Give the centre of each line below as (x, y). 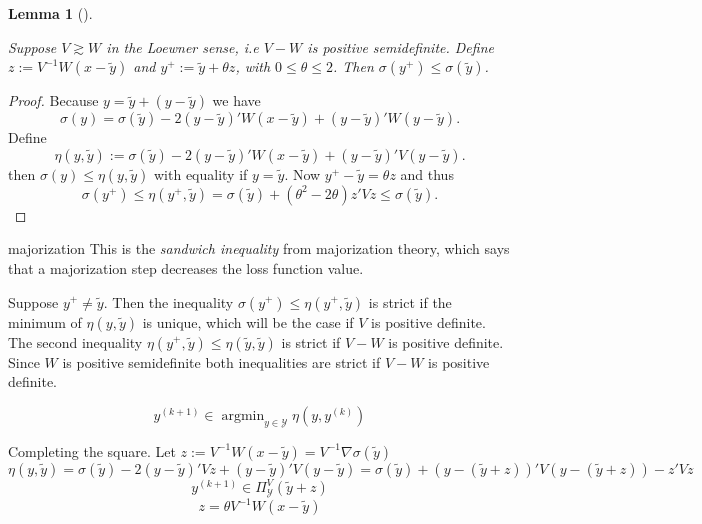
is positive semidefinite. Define (400, 46)
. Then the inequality (168, 301)
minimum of (45, 321)
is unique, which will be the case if (248, 321)
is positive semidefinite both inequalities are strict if (221, 361)
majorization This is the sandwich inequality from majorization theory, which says (259, 248)
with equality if (200, 173)
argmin (243, 415)
